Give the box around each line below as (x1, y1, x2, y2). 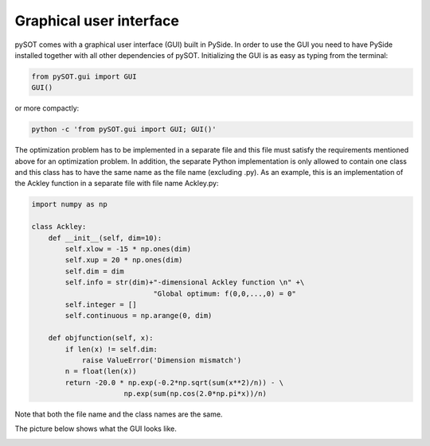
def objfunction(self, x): (48, 334, 154, 343)
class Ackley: (31, 223, 87, 231)
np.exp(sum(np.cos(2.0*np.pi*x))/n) (123, 390, 267, 398)
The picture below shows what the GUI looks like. (14, 424, 177, 433)
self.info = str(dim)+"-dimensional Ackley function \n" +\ (64, 278, 305, 287)
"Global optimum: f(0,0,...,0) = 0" (153, 289, 296, 298)
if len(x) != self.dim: (64, 344, 158, 354)
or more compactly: (14, 103, 80, 113)
